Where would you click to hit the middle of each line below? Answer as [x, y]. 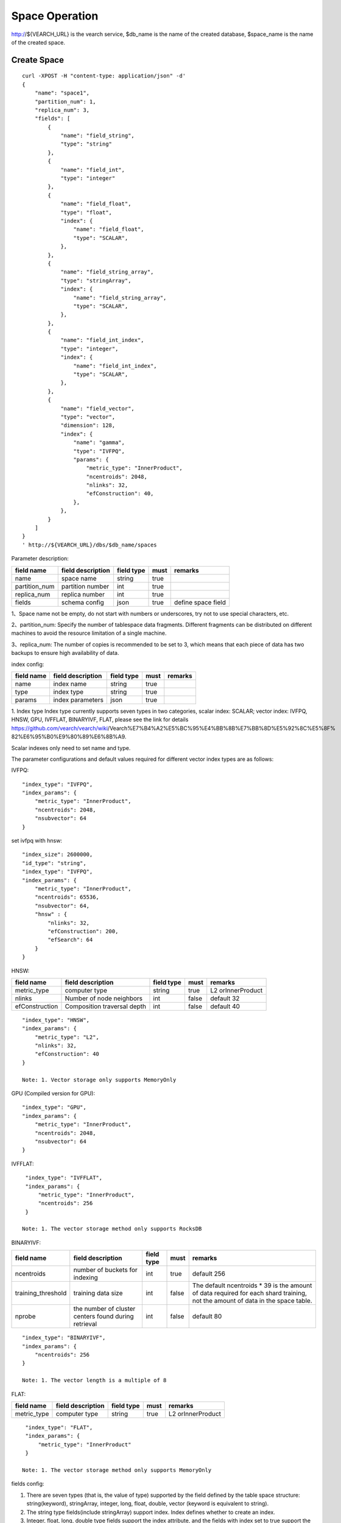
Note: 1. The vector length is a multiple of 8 [94, 1380]
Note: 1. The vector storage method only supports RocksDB [112, 1229]
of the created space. [38, 42]
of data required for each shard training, [250, 1293]
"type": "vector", [88, 417]
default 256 [209, 1274]
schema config [83, 602]
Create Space [37, 60]
